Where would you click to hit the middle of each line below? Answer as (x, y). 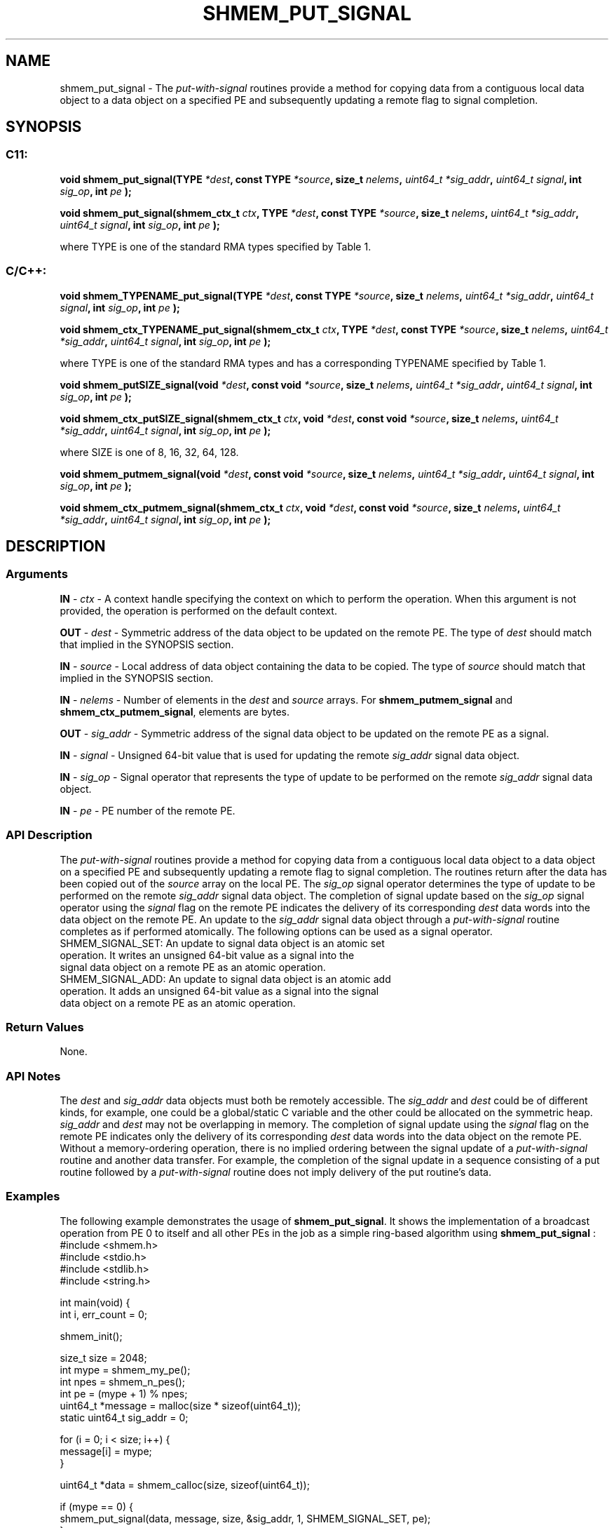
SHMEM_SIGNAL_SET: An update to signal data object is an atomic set (222, 943)
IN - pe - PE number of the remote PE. (148, 810)
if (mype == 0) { (96, 1506)
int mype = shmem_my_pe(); (125, 1369)
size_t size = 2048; (103, 1358)
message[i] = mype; (106, 1451)
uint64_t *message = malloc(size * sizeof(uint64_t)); (180, 1405)
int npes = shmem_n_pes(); (123, 1381)
